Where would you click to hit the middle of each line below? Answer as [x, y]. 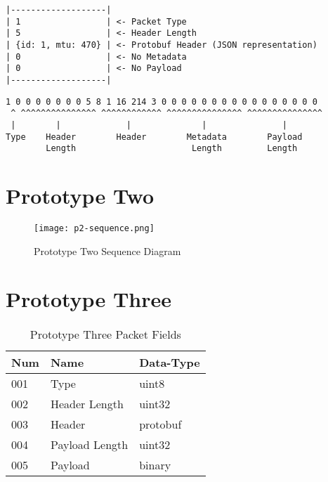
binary [155, 465]
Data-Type [170, 363]
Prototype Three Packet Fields [105, 334]
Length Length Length [172, 149]
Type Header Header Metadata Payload [154, 137]
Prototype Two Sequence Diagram [107, 250]
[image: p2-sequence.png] [94, 228]
